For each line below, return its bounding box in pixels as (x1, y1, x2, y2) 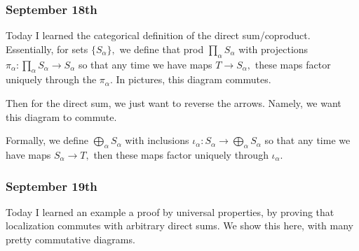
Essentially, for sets (6, 41, 88, 56)
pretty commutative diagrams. (6, 231, 135, 246)
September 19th (6, 177, 97, 194)
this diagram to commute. (6, 109, 117, 124)
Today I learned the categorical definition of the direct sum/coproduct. (6, 28, 311, 43)
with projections (238, 41, 309, 56)
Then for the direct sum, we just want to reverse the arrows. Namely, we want (6, 96, 341, 110)
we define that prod (119, 41, 204, 56)
